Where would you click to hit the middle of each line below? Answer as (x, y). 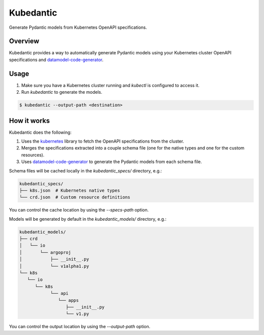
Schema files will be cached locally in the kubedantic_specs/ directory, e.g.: (86, 170)
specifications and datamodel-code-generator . (56, 60)
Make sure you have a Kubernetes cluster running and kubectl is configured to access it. (110, 85)
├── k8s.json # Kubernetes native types (70, 190)
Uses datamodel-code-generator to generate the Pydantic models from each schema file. (112, 162)
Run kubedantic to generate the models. (62, 92)
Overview (24, 41)
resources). (33, 155)
